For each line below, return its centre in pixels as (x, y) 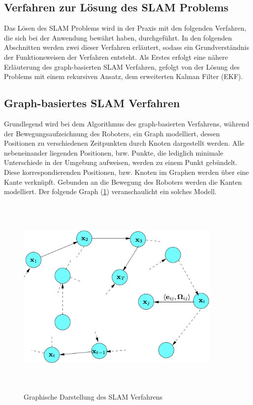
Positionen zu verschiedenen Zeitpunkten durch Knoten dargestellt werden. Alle (124, 143)
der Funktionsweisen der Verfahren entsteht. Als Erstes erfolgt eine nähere (116, 57)
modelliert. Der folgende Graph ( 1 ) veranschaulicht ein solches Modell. (110, 191)
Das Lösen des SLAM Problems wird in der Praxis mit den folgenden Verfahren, (125, 28)
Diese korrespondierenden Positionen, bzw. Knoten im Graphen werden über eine (126, 172)
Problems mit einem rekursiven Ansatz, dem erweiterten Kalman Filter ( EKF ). (124, 76)
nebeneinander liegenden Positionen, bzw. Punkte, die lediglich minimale (114, 152)
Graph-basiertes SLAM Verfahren (92, 103)
